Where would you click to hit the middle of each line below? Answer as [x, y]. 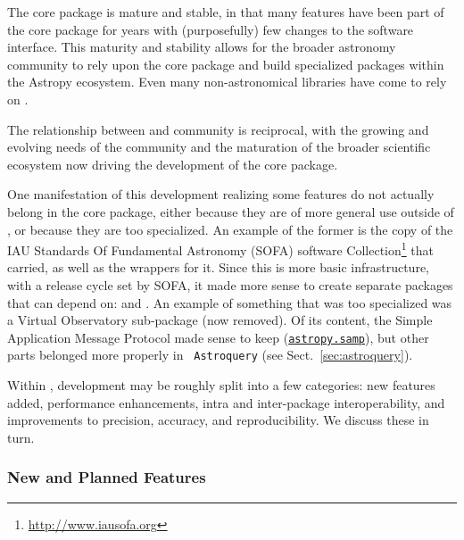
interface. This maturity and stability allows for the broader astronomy [202, 47]
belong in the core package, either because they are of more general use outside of [231, 211]
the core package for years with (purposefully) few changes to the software [211, 29]
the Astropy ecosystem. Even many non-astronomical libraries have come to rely [227, 82]
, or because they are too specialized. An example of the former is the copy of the [230, 229]
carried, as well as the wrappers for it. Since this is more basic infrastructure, [218, 267]
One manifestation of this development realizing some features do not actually [221, 194]
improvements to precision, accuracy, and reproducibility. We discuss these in [218, 420]
